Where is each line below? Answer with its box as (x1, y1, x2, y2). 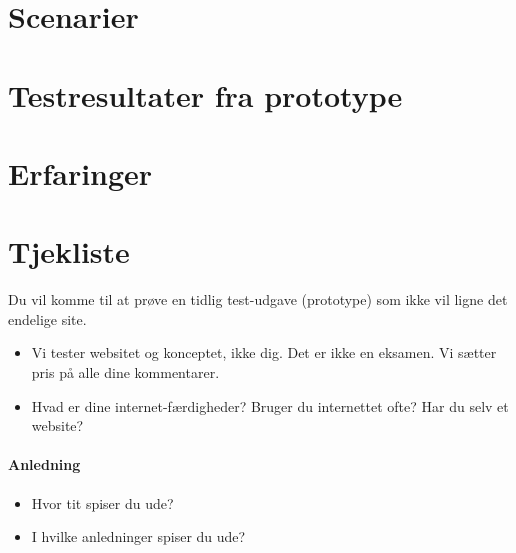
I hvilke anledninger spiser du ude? (31, 526, 246, 547)
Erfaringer (8, 152, 153, 193)
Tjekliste (8, 231, 130, 272)
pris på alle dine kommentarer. (31, 362, 220, 383)
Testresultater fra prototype (8, 74, 403, 115)
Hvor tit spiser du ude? (31, 492, 174, 513)
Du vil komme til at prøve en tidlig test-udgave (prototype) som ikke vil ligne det (8, 289, 508, 310)
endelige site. (8, 308, 87, 329)
